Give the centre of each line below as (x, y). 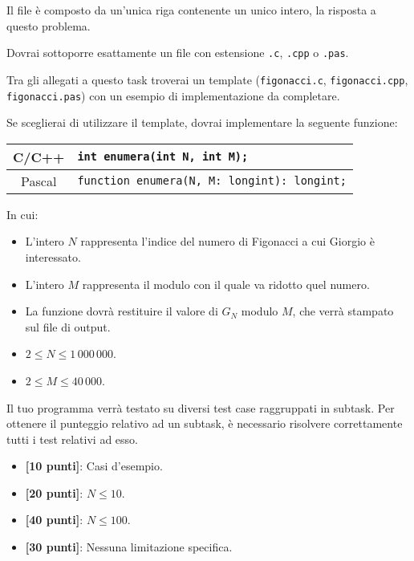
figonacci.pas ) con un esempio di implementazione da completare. (173, 95)
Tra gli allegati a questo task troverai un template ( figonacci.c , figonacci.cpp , (207, 79)
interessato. (53, 256)
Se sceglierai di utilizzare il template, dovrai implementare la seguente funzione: (202, 122)
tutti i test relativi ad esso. (72, 439)
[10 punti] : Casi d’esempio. (94, 466)
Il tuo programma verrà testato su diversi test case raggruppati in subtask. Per (201, 407)
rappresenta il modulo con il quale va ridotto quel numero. (226, 284)
